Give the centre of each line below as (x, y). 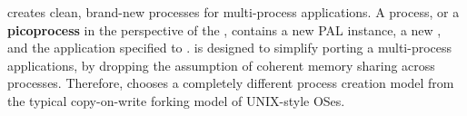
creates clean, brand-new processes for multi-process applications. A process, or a (233, 12)
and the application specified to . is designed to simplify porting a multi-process (230, 48)
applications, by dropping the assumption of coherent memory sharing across (221, 65)
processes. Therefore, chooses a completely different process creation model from (231, 83)
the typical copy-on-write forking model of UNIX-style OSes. (176, 100)
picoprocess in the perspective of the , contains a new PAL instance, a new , (224, 29)
